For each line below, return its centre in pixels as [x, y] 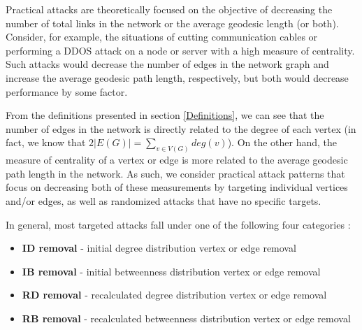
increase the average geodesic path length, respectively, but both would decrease [177, 77]
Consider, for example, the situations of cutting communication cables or [162, 37]
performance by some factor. [67, 91]
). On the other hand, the [282, 142]
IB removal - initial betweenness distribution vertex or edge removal [171, 271]
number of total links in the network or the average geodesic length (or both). [172, 23]
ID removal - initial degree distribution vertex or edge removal [159, 248]
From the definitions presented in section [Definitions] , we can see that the [165, 115]
